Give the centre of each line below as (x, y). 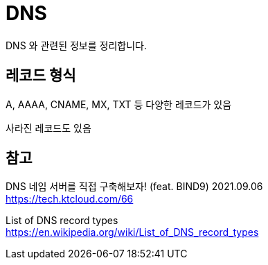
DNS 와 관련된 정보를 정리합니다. (76, 45)
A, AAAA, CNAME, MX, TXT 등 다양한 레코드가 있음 (119, 104)
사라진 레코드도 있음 (48, 128)
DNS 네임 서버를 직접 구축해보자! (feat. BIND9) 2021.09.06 (134, 187)
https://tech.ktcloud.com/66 (70, 199)
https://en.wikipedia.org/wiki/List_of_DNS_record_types (132, 232)
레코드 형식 (41, 76)
